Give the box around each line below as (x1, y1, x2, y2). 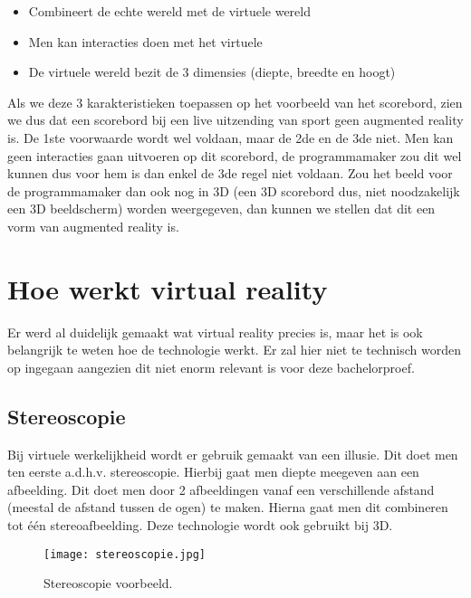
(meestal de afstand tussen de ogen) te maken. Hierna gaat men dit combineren (7, 498, 448, 517)
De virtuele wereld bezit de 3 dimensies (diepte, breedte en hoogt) (28, 62, 396, 81)
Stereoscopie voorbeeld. (43, 574, 173, 593)
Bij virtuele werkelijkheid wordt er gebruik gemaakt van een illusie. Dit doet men (7, 444, 458, 463)
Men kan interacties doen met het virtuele (28, 32, 263, 51)
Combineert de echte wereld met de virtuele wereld (28, 2, 312, 20)
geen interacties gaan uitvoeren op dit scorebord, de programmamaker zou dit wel (7, 146, 462, 165)
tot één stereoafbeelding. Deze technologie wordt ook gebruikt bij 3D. (7, 516, 393, 535)
